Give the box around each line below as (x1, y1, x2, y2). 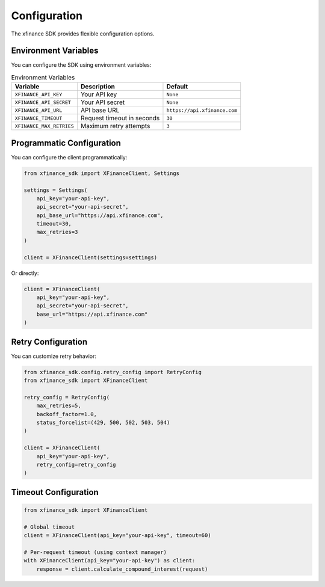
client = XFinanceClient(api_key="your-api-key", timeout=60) (23, 532, 211, 539)
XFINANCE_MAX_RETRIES (14, 123, 75, 129)
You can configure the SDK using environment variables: (11, 61, 152, 69)
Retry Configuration (11, 337, 88, 347)
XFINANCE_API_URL (14, 107, 63, 114)
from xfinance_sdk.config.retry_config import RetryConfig (23, 369, 202, 375)
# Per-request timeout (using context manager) (23, 549, 167, 556)
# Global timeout (23, 523, 75, 530)
